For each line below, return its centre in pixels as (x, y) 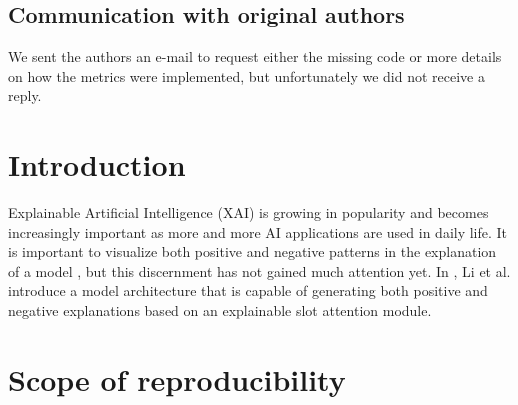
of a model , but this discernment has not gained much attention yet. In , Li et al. (259, 270)
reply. (25, 95)
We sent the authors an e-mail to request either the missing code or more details (255, 56)
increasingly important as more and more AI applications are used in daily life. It (258, 231)
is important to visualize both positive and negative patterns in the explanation (252, 251)
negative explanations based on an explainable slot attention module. (220, 310)
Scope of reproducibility (177, 378)
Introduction (97, 164)
